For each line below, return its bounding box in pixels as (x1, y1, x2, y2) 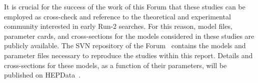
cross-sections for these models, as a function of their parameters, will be (4, 60, 227, 70)
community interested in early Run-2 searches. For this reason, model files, (4, 21, 232, 31)
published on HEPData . (4, 70, 81, 80)
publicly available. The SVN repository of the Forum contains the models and (4, 40, 246, 51)
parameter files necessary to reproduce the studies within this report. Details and (4, 50, 253, 60)
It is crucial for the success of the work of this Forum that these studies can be (4, 1, 245, 11)
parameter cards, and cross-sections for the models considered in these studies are (4, 30, 254, 41)
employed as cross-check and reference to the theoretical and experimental (4, 11, 231, 21)
